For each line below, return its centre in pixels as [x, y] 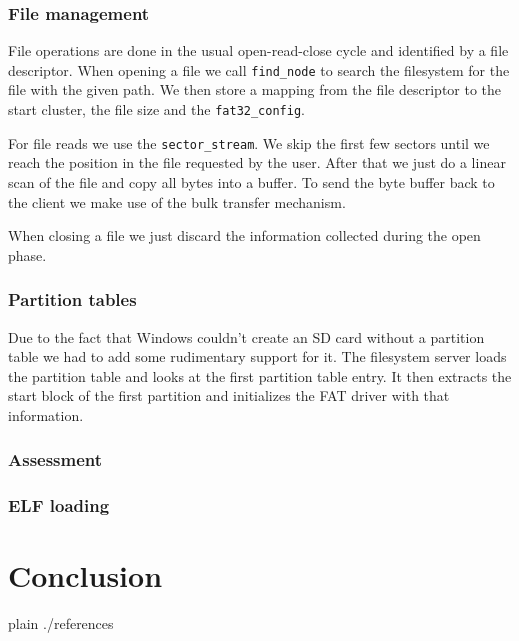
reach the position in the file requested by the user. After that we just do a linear [257, 162]
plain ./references [61, 623]
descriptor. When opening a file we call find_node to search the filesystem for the [259, 69]
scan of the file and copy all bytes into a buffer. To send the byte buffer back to [251, 181]
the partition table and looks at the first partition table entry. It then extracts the [260, 375]
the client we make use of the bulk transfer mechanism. [177, 201]
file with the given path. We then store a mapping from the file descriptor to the [255, 89]
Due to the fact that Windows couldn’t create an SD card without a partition [246, 336]
